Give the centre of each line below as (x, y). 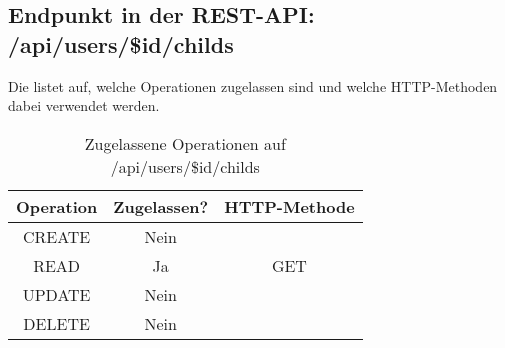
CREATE (56, 236)
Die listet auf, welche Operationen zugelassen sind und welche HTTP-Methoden (253, 85)
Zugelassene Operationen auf (185, 143)
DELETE (56, 323)
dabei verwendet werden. (84, 105)
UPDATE (56, 294)
